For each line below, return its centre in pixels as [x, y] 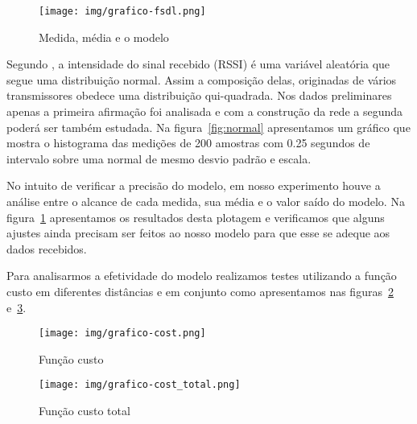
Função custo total [85, 411]
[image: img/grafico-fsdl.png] [122, 11]
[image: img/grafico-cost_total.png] [140, 385]
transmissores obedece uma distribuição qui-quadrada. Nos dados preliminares [199, 95]
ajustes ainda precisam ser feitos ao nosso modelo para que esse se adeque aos [198, 233]
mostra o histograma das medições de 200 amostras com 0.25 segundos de [188, 143]
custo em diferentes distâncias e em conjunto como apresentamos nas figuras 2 [200, 291]
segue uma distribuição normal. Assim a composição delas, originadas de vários [202, 79]
